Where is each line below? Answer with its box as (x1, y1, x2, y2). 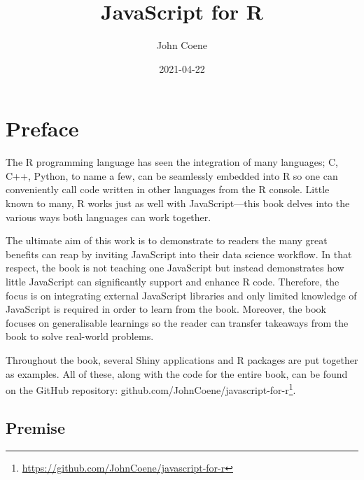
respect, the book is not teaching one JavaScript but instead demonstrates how (6, 260, 344, 275)
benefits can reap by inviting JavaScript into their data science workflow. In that (6, 246, 352, 261)
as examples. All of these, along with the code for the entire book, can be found (6, 366, 348, 381)
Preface (6, 114, 79, 143)
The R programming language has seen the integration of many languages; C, (6, 155, 338, 169)
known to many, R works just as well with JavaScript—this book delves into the (6, 196, 350, 211)
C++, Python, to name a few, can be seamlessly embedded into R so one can (6, 168, 338, 183)
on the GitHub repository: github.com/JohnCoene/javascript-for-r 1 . (6, 381, 296, 397)
